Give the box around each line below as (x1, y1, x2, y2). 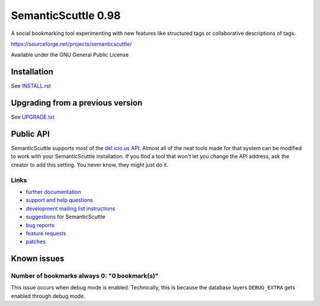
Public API (11, 129, 50, 139)
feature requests (25, 230, 66, 237)
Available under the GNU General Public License (11, 51, 129, 59)
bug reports (25, 221, 55, 228)
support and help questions (25, 196, 93, 204)
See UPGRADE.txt (11, 113, 55, 121)
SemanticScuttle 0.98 (11, 9, 121, 22)
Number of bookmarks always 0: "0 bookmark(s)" (11, 272, 159, 280)
